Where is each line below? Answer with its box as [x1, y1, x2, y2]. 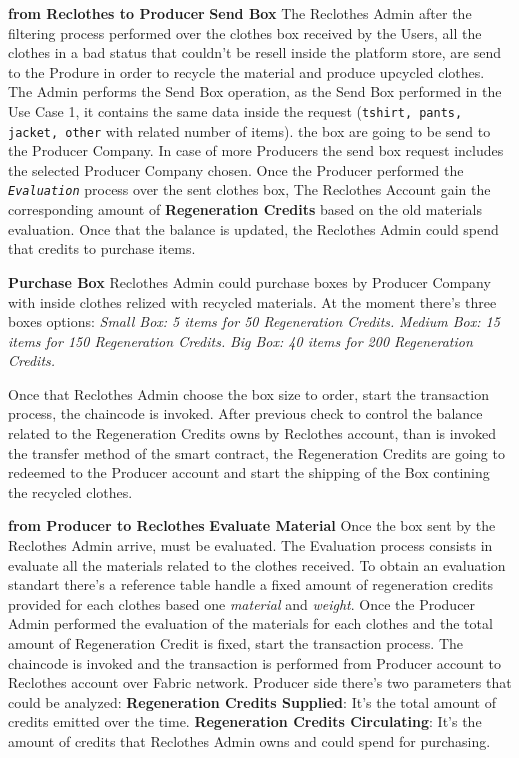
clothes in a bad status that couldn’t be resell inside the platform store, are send [8, 42, 502, 63]
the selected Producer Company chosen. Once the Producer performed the [8, 159, 464, 180]
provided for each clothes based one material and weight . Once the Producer [8, 593, 476, 614]
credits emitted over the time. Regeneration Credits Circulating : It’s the [8, 711, 482, 732]
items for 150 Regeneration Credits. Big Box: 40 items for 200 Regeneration [8, 330, 473, 351]
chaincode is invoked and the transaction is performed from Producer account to [8, 652, 502, 673]
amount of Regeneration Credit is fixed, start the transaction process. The [8, 633, 463, 653]
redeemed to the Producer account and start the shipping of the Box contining [8, 462, 490, 483]
